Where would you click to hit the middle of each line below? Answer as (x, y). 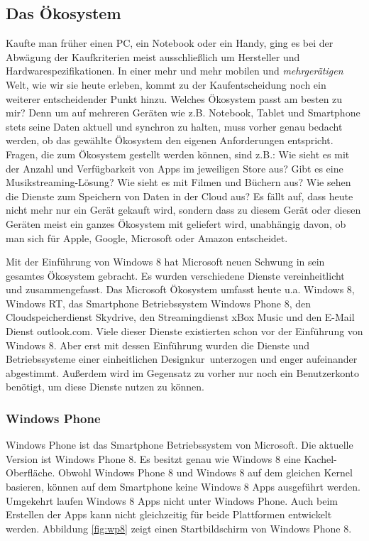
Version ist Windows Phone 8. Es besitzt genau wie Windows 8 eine (153, 458)
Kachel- (320, 458)
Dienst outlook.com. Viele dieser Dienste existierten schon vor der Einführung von (184, 331)
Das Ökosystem (64, 13)
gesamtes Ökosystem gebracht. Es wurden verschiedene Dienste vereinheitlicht (175, 275)
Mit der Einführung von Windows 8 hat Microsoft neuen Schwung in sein (165, 262)
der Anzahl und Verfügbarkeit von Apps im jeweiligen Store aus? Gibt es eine (175, 168)
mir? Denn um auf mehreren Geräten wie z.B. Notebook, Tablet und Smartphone (183, 113)
